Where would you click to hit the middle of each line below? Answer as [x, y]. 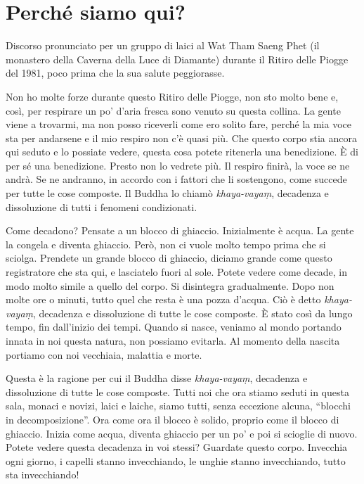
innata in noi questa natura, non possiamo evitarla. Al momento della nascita [173, 340]
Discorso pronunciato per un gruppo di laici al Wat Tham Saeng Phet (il [163, 45]
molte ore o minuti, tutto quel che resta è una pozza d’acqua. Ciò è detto [163, 299]
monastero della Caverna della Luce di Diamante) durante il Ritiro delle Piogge [177, 59]
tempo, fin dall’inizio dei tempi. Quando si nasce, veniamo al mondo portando [174, 327]
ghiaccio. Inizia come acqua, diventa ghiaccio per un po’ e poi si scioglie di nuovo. [182, 433]
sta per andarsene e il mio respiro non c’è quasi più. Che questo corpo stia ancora [182, 138]
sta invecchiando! [43, 475]
